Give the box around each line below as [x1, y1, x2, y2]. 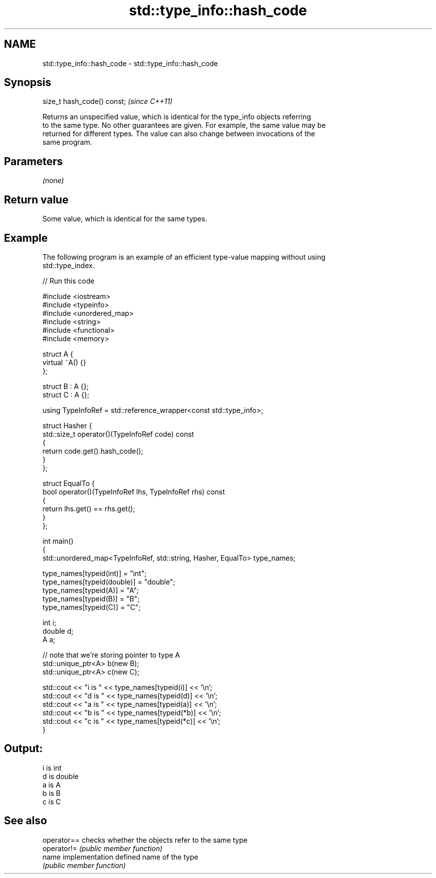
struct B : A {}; [42, 382, 89, 390]
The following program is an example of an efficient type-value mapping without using [42, 252, 326, 261]
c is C [42, 797, 61, 806]
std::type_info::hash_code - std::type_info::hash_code [42, 59, 218, 68]
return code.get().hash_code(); [42, 446, 143, 455]
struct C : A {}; [42, 390, 90, 399]
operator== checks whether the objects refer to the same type [42, 835, 248, 844]
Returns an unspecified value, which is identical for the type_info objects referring [42, 112, 311, 121]
